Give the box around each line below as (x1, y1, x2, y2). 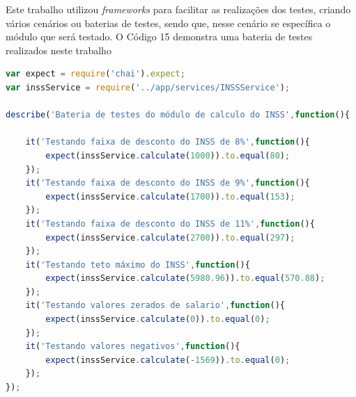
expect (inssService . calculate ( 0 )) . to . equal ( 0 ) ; (45, 314, 270, 325)
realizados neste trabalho (6, 42, 111, 57)
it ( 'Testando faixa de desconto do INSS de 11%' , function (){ (25, 218, 315, 229)
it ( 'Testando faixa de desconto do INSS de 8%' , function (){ (25, 137, 310, 147)
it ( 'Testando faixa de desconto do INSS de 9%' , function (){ (25, 178, 310, 188)
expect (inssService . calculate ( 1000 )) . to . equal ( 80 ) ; (45, 150, 291, 161)
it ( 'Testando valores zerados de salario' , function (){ (25, 300, 285, 311)
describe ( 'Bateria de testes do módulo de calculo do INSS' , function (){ (6, 110, 350, 120)
